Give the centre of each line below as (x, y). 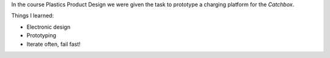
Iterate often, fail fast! (53, 44)
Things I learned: (33, 16)
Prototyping (41, 35)
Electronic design (48, 27)
